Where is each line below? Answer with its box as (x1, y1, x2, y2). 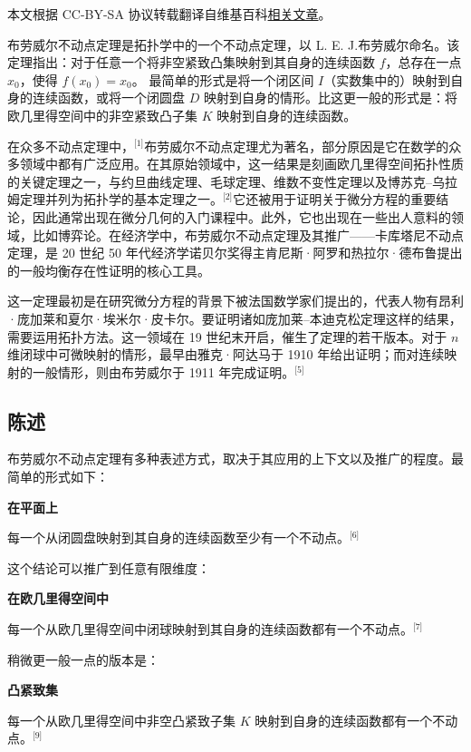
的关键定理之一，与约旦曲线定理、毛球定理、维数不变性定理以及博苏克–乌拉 (7, 171, 457, 190)
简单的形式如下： (7, 467, 109, 486)
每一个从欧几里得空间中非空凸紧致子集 (7, 710, 235, 729)
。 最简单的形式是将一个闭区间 (131, 70, 314, 89)
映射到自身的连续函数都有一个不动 (255, 710, 458, 729)
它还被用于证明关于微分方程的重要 (233, 190, 437, 209)
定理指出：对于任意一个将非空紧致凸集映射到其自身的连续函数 (7, 53, 375, 72)
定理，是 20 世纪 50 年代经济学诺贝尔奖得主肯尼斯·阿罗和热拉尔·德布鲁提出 (7, 243, 463, 262)
